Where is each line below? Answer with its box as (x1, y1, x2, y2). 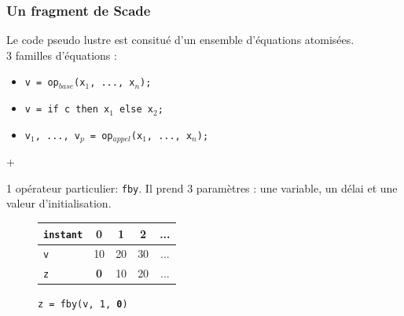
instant (43, 229, 83, 241)
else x (119, 104, 153, 116)
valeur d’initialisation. (6, 195, 112, 211)
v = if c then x (24, 104, 110, 116)
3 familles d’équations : (6, 46, 117, 63)
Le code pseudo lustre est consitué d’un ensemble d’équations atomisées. (6, 31, 354, 48)
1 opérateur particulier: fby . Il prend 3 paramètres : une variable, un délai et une (6, 179, 398, 196)
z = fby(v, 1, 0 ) (38, 299, 128, 310)
